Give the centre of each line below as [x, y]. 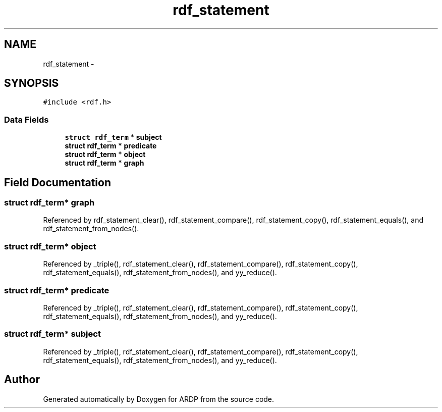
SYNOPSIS [32, 83]
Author [22, 380]
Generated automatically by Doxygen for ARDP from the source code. [159, 399]
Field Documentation [58, 182]
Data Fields [26, 119]
